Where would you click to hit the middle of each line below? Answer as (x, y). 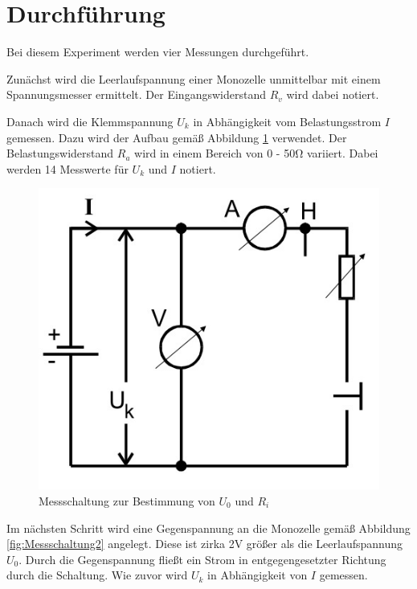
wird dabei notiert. (333, 94)
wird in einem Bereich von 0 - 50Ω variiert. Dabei (256, 153)
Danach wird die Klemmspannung (90, 121)
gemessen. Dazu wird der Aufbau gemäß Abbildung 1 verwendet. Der (177, 137)
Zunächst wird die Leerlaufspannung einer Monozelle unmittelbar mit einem (194, 78)
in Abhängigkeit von (258, 575)
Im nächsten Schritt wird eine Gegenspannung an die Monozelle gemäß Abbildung (208, 528)
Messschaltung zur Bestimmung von (127, 500)
